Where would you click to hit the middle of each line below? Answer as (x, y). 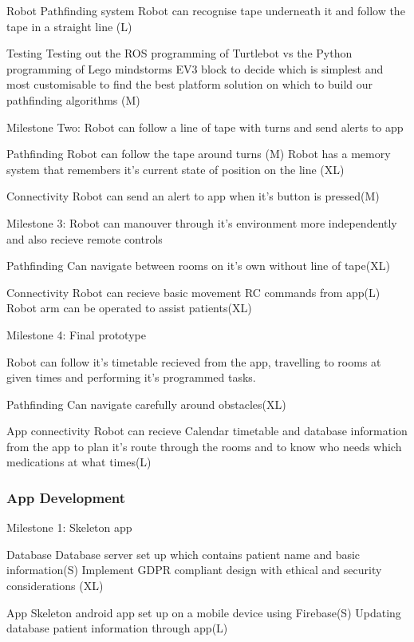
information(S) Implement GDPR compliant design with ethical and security (194, 570)
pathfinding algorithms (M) (73, 99)
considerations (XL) (55, 586)
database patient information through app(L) (117, 628)
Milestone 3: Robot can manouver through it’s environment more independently (202, 222)
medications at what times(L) (79, 462)
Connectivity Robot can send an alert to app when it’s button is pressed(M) (193, 196)
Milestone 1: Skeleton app (69, 527)
